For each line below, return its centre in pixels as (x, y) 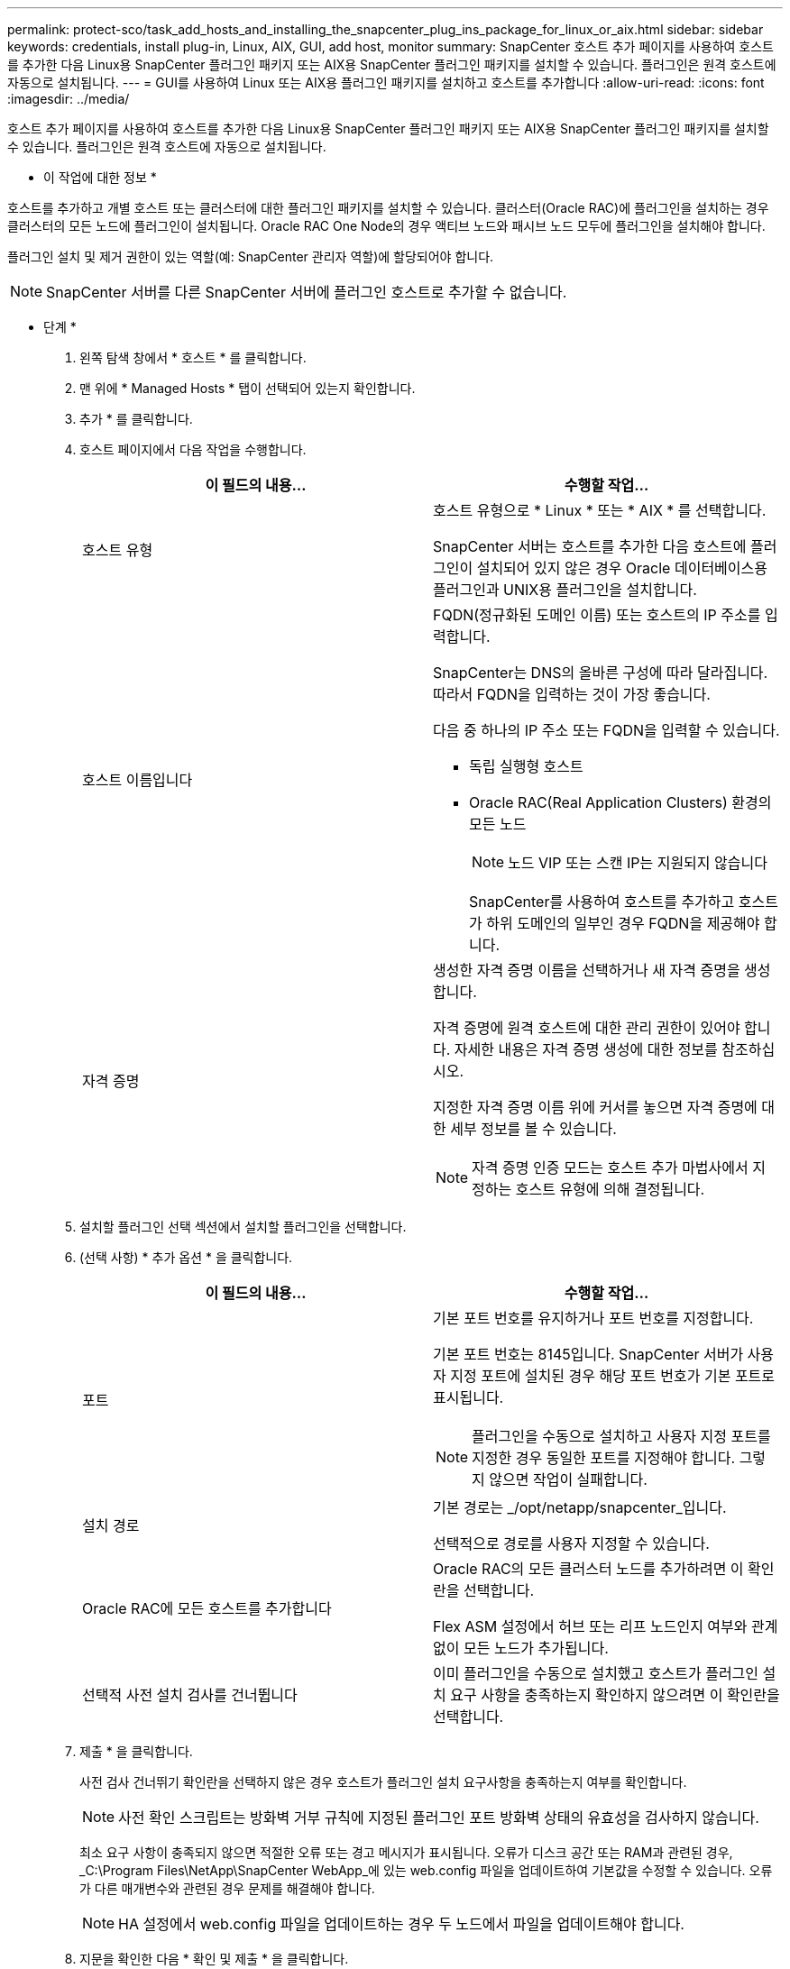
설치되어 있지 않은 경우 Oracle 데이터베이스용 (622, 568)
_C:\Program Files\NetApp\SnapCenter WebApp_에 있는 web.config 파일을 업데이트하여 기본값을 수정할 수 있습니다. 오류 (426, 1870)
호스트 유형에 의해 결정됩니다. (610, 1189)
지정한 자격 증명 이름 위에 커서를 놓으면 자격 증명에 (595, 1107)
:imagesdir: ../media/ (69, 99)
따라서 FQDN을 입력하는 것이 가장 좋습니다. (572, 694)
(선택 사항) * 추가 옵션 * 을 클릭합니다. (186, 1257)
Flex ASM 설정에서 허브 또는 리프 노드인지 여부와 (590, 1626)
